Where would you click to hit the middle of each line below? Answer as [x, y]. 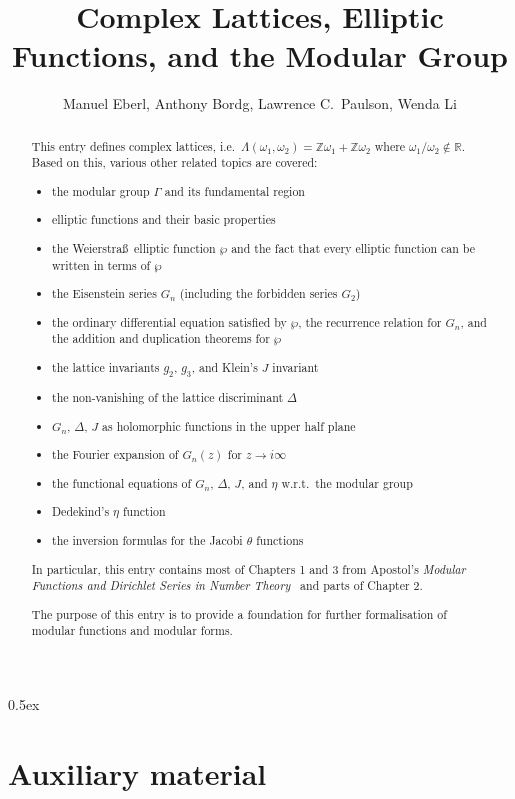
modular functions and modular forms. [132, 630]
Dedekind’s [81, 511]
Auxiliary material [137, 772]
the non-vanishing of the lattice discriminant [168, 397]
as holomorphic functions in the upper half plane [229, 425]
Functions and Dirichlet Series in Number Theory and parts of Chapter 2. [227, 585]
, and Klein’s [224, 366]
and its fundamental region [234, 190]
